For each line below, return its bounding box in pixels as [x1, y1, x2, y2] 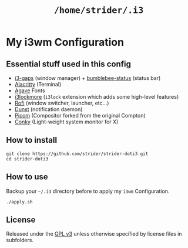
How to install [6, 135, 58, 145]
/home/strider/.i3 [53, 5, 144, 16]
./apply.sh [6, 199, 33, 205]
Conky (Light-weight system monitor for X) [14, 118, 119, 125]
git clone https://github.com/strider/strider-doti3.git [6, 150, 149, 157]
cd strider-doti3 [6, 156, 49, 162]
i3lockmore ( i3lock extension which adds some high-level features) [14, 93, 179, 100]
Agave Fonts [14, 87, 45, 94]
